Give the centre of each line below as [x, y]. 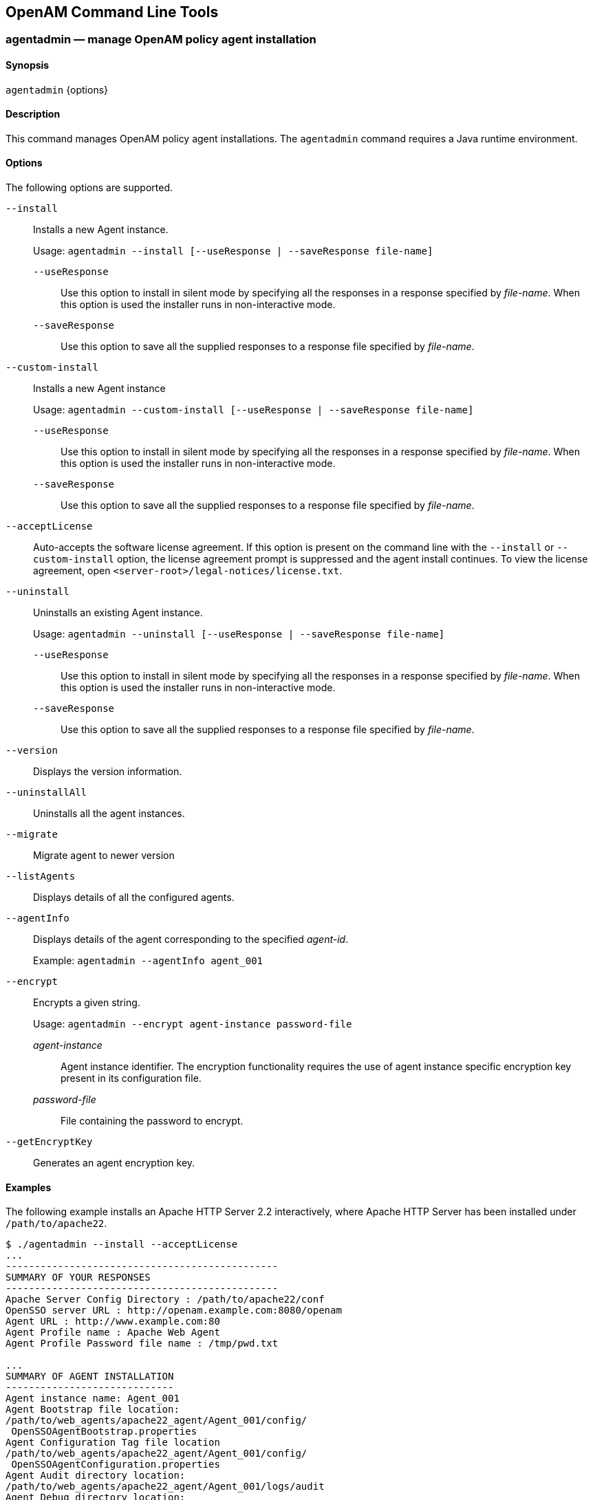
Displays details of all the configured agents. [134, 898]
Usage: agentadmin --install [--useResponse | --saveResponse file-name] [233, 251]
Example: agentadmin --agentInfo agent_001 [148, 961]
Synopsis [28, 65]
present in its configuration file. [131, 1078]
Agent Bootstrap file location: [93, 1410]
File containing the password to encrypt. [152, 1121]
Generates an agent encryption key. [114, 1163]
